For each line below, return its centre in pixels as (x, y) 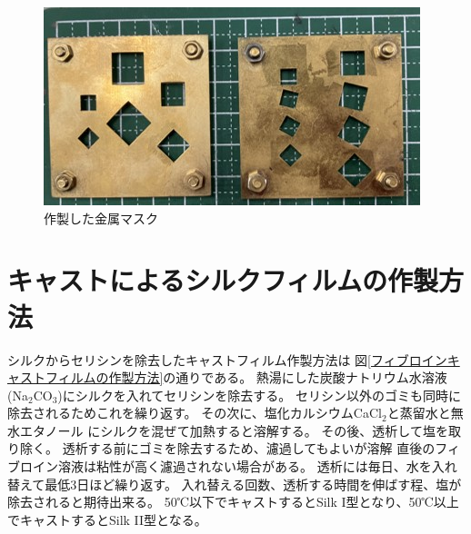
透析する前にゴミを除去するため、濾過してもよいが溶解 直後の (249, 448)
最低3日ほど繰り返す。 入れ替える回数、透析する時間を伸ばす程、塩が (253, 484)
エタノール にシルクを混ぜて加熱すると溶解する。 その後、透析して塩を (234, 430)
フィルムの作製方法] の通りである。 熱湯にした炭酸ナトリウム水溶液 (246, 377)
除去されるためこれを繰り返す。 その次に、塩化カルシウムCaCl (195, 413)
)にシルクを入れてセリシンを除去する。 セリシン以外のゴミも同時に (260, 395)
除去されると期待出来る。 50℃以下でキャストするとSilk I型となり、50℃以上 (233, 502)
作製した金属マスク (101, 218)
